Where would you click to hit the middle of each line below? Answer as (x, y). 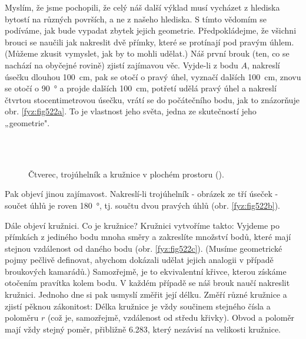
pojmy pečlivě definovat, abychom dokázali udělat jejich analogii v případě (139, 260)
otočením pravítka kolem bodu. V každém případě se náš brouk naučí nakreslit (147, 283)
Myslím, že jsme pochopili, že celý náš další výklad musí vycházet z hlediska (142, 7)
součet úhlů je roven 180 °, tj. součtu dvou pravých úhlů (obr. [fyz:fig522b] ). (142, 205)
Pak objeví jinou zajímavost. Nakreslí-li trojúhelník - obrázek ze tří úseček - (142, 194)
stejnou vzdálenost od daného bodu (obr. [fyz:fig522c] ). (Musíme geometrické (144, 248)
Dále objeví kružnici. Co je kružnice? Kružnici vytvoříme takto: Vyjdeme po (142, 225)
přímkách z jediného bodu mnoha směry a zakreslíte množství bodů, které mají (148, 237)
